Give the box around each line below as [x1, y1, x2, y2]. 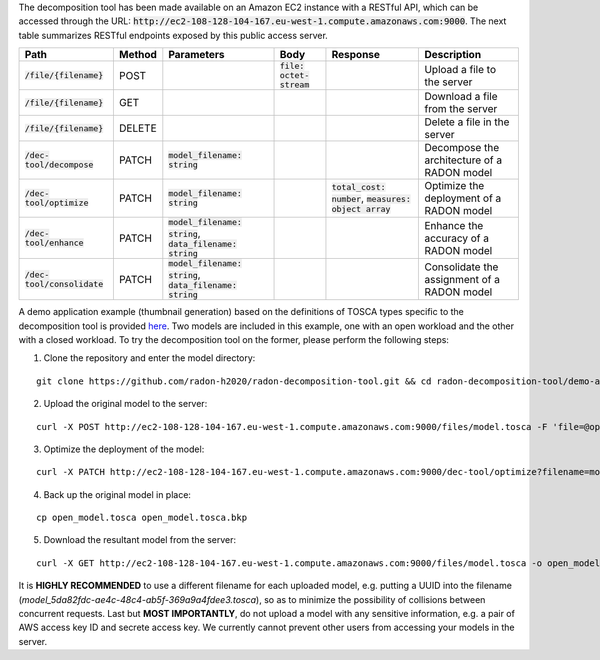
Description [424, 48, 482, 62]
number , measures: [331, 191, 412, 205]
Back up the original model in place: [43, 488, 192, 500]
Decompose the [424, 141, 500, 155]
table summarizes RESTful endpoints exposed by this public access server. [18, 29, 329, 41]
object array [331, 204, 391, 215]
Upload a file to [424, 62, 497, 76]
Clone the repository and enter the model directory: [43, 352, 256, 364]
